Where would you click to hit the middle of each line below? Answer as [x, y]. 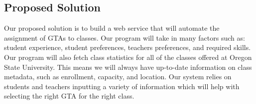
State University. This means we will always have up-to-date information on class [128, 67]
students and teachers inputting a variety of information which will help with [122, 86]
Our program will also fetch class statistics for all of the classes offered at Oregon [128, 57]
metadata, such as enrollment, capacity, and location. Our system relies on [118, 77]
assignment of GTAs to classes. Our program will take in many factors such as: [125, 37]
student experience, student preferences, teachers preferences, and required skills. [128, 47]
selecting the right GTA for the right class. [69, 96]
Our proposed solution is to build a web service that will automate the [112, 28]
